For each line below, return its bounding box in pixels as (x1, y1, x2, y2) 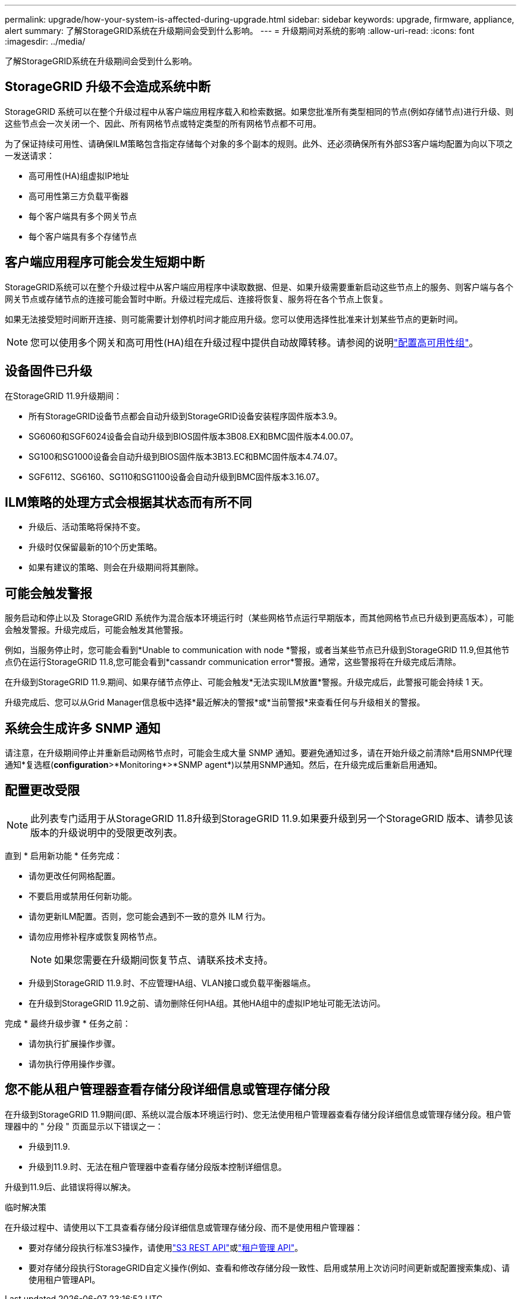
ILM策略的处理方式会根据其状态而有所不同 (5, 494, 252, 510)
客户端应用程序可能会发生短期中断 (5, 255, 205, 270)
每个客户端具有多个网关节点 (29, 211, 137, 221)
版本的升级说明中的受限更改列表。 (30, 826, 183, 839)
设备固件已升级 (5, 363, 92, 379)
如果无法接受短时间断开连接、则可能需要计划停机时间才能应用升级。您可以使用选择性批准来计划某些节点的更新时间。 (5, 313, 463, 324)
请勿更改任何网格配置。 (29, 870, 120, 881)
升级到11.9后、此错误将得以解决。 (5, 1181, 136, 1192)
